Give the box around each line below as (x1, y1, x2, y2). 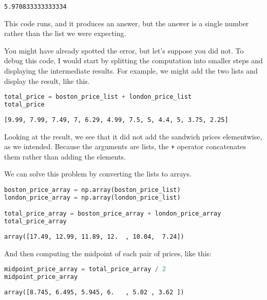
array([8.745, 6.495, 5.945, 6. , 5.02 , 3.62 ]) (4, 289, 184, 296)
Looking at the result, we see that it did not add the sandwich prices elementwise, (4, 131, 262, 142)
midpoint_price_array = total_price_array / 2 (4, 266, 166, 273)
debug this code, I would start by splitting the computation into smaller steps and (4, 55, 263, 66)
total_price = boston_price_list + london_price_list (4, 93, 192, 101)
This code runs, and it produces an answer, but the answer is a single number (4, 17, 249, 28)
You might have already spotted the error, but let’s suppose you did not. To (4, 45, 244, 56)
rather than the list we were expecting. (4, 28, 126, 39)
